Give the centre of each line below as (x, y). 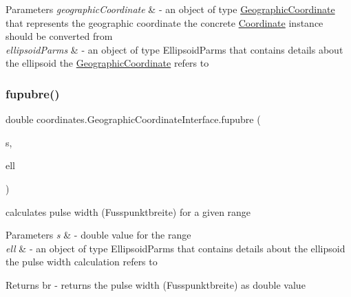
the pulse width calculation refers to (82, 262)
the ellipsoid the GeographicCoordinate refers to (107, 63)
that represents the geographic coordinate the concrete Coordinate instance (164, 22)
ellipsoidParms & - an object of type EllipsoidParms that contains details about (174, 49)
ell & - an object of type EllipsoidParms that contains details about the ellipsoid (175, 248)
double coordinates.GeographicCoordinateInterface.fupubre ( (133, 119)
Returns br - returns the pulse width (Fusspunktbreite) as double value (156, 284)
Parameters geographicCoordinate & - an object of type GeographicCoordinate (170, 9)
